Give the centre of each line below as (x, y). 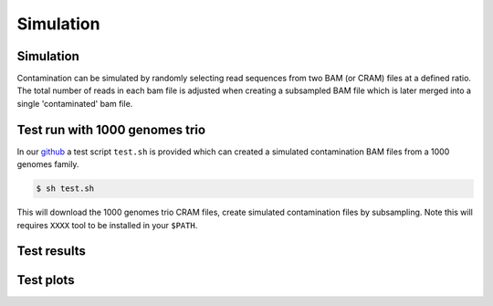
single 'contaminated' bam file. (75, 103)
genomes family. (48, 164)
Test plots (46, 280)
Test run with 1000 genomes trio (111, 129)
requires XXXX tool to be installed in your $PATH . (107, 225)
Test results (51, 251)
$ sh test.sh (65, 189)
